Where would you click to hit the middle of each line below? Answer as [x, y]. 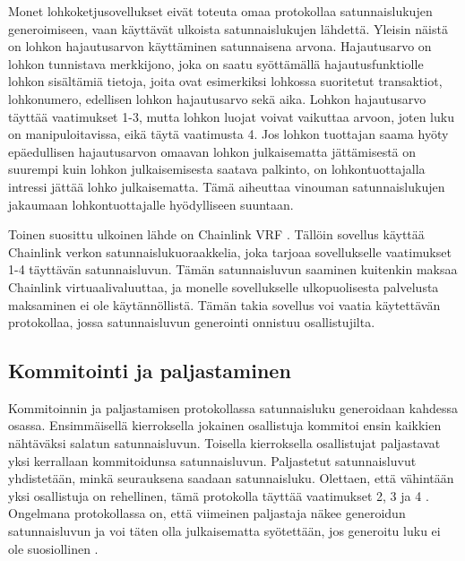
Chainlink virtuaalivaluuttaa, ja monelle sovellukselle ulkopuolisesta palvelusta [224, 286]
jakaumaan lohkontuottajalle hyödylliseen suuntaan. [151, 204]
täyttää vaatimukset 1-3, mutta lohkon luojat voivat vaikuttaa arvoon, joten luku [231, 116]
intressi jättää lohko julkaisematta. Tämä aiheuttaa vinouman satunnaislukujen [227, 186]
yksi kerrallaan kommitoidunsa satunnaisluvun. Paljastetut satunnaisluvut [212, 460]
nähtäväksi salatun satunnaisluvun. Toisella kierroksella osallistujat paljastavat [224, 443]
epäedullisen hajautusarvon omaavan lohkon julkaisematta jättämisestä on [212, 151]
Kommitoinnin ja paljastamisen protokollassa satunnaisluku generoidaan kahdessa [233, 407]
